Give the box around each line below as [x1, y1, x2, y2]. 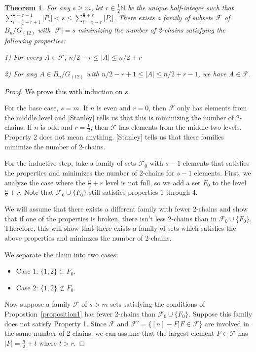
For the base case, [4, 103, 59, 113]
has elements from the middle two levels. [119, 122, 242, 132]
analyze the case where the [4, 177, 85, 187]
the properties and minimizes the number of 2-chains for [4, 167, 175, 177]
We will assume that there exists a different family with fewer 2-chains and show [4, 204, 248, 214]
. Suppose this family [188, 308, 253, 318]
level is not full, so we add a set [105, 177, 201, 187]
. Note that [20, 187, 54, 197]
